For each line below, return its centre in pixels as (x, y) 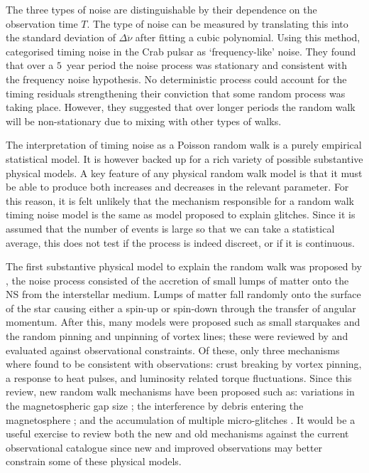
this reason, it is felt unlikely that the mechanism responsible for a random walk (180, 200)
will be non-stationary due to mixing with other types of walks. (144, 121)
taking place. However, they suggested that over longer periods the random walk (181, 107)
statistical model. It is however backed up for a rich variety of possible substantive (184, 158)
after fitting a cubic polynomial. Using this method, (248, 37)
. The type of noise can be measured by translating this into (217, 23)
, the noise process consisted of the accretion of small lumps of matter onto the (177, 280)
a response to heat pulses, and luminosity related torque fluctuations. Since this (179, 377)
